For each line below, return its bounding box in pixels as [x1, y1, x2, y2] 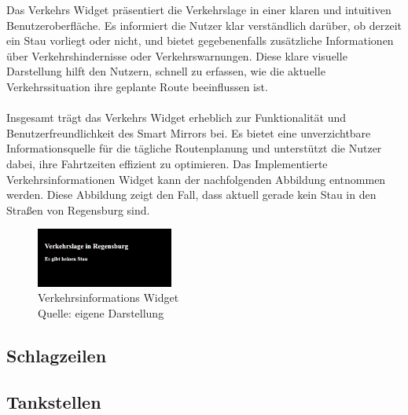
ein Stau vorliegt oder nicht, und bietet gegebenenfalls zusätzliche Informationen [6, 32, 394, 49]
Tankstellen [6, 389, 101, 413]
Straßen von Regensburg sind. [6, 201, 150, 218]
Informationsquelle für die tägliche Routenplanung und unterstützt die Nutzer [6, 140, 382, 156]
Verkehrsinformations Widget [38, 289, 179, 306]
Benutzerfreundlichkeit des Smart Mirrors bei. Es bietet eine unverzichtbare [6, 124, 371, 141]
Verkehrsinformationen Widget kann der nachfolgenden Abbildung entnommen [6, 171, 386, 187]
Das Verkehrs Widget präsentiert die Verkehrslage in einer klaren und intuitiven [6, 2, 391, 17]
